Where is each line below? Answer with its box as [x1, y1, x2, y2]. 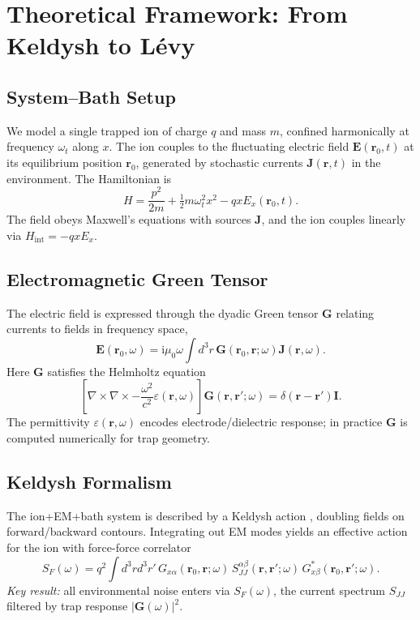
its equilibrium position [6, 153, 122, 170]
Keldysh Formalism [6, 469, 172, 494]
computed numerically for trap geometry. [6, 430, 211, 447]
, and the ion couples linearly [261, 211, 406, 228]
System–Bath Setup [6, 83, 176, 109]
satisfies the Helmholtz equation [47, 362, 206, 379]
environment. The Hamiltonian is [6, 169, 172, 186]
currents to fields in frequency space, [6, 320, 188, 337]
